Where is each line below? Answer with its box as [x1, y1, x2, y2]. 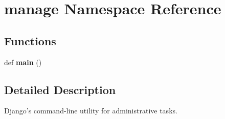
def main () [4, 56, 42, 67]
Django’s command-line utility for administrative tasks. [4, 105, 177, 116]
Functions [4, 33, 56, 48]
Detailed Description [4, 81, 116, 97]
